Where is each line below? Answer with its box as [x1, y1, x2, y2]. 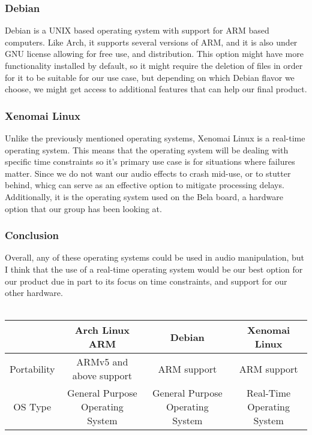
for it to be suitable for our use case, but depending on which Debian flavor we [5, 71, 295, 83]
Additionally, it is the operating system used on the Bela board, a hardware [5, 190, 283, 203]
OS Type [13, 400, 52, 414]
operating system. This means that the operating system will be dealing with [5, 143, 289, 156]
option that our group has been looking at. [5, 202, 162, 215]
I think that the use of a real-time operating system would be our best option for [5, 262, 303, 275]
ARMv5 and [76, 355, 128, 369]
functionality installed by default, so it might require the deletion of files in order [5, 59, 303, 71]
